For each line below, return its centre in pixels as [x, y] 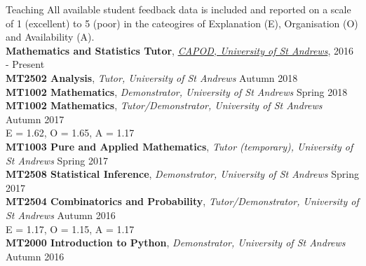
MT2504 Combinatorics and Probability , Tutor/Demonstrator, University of [182, 201]
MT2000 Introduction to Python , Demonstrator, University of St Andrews [176, 243]
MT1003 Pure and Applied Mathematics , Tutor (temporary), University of [179, 146]
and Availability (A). [50, 37]
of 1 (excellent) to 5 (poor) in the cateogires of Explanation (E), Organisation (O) [182, 23]
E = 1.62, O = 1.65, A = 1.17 [70, 133]
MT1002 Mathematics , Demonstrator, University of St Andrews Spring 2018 [177, 91]
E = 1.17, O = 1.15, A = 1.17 [70, 229]
